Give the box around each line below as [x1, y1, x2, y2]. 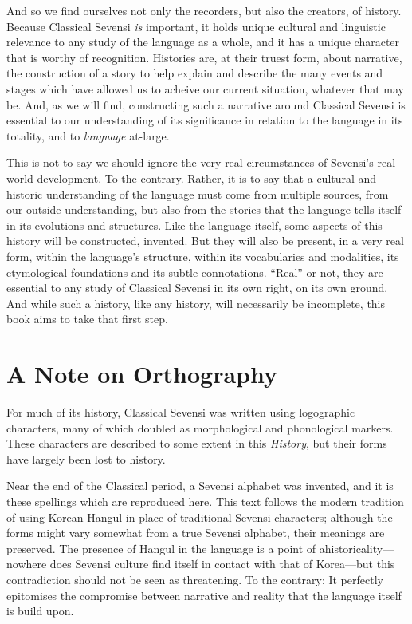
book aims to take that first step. [6, 310, 168, 327]
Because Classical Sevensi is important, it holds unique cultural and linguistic [6, 18, 386, 34]
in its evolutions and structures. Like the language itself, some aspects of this [6, 216, 383, 233]
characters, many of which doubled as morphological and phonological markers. [6, 419, 394, 436]
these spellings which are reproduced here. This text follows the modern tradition [6, 492, 404, 509]
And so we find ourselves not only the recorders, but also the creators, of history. [6, 2, 402, 18]
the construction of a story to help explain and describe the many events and [6, 65, 383, 81]
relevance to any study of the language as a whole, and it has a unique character [6, 34, 400, 50]
